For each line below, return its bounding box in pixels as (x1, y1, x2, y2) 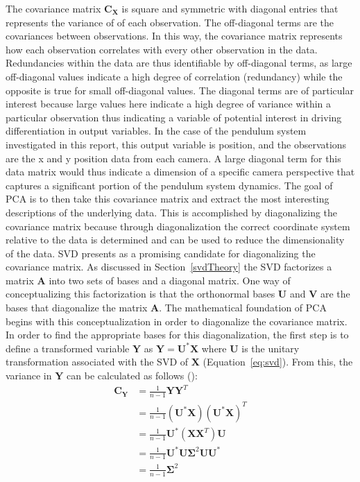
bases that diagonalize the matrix (6, 300, 148, 315)
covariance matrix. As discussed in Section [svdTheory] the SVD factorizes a (6, 259, 332, 274)
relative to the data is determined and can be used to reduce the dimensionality (6, 232, 345, 247)
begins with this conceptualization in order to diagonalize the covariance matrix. (6, 313, 348, 328)
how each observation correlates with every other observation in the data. (6, 42, 318, 56)
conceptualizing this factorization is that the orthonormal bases (6, 286, 275, 301)
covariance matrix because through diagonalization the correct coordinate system (6, 218, 350, 233)
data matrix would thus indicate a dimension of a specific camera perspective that (6, 164, 355, 179)
